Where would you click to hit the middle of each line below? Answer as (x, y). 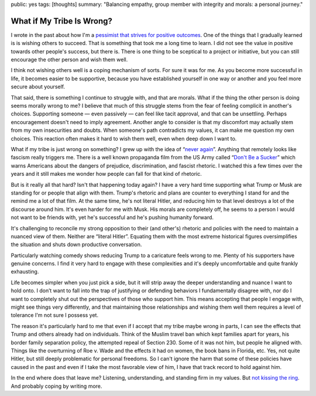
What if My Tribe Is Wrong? (61, 21)
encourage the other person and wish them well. (69, 60)
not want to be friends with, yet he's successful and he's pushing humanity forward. (112, 217)
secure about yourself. (38, 87)
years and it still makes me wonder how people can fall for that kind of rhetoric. (106, 174)
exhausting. (25, 272)
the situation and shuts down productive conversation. (76, 245)
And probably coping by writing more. (56, 386)
